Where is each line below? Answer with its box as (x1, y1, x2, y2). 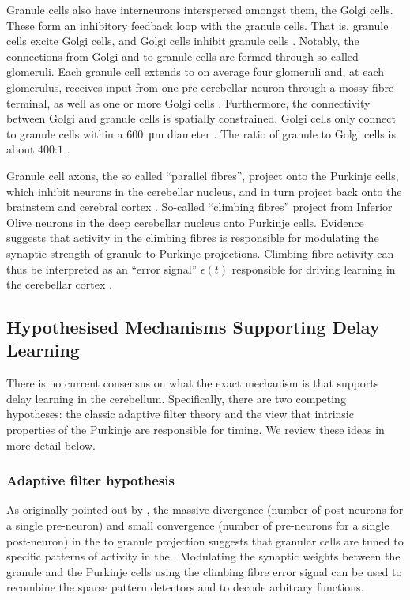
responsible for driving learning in (231, 260, 396, 277)
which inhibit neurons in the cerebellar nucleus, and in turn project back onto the (6, 183, 402, 199)
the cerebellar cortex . (6, 276, 112, 292)
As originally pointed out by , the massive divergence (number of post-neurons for (6, 501, 404, 518)
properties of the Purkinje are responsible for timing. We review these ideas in (6, 421, 385, 438)
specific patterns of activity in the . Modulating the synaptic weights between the (6, 548, 401, 564)
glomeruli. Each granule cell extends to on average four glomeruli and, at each (6, 63, 385, 80)
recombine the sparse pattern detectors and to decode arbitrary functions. (6, 579, 364, 595)
